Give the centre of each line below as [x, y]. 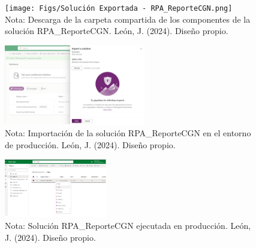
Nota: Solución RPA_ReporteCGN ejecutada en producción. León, [128, 226]
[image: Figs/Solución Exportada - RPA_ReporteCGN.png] [119, 8]
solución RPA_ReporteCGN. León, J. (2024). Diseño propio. [117, 31]
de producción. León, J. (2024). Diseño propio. [90, 145]
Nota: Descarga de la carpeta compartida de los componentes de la [128, 19]
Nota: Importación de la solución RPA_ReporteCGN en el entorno [128, 133]
